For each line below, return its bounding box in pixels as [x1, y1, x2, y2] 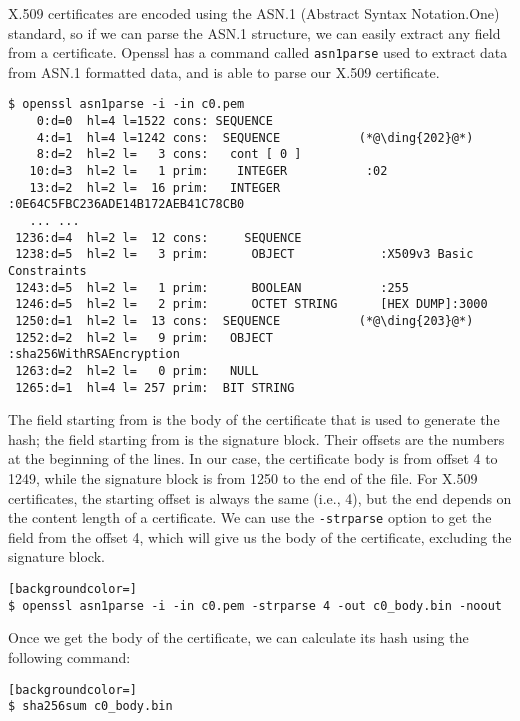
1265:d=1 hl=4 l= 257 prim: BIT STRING [15, 380, 295, 395]
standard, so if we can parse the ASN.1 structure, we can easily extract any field [8, 22, 501, 43]
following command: [8, 646, 131, 667]
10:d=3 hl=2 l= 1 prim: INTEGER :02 [29, 164, 388, 179]
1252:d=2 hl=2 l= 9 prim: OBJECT [15, 330, 273, 345]
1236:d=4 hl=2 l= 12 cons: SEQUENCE [15, 230, 302, 245]
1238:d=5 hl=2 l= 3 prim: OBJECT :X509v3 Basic [15, 247, 474, 262]
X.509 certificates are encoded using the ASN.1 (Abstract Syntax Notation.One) [8, 3, 500, 23]
